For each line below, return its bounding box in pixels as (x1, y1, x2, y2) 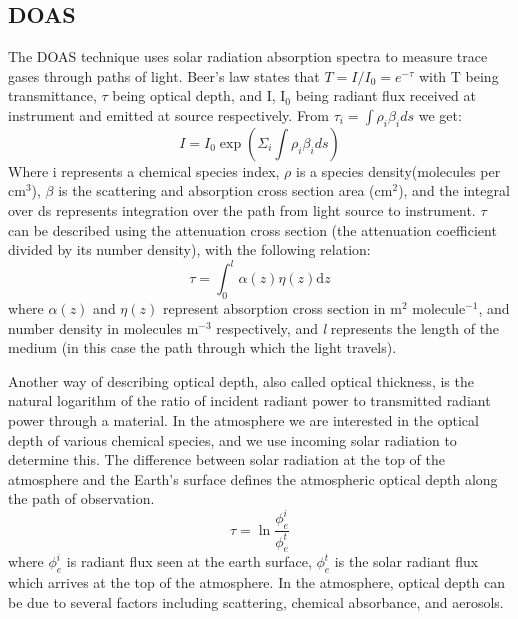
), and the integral (398, 180, 510, 201)
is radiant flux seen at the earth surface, (66, 551, 312, 572)
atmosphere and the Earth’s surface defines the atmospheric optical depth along (8, 468, 498, 489)
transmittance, (8, 85, 97, 106)
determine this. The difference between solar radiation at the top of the (8, 449, 446, 470)
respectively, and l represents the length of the (216, 317, 500, 338)
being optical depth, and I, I (112, 85, 286, 106)
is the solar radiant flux (334, 551, 479, 572)
